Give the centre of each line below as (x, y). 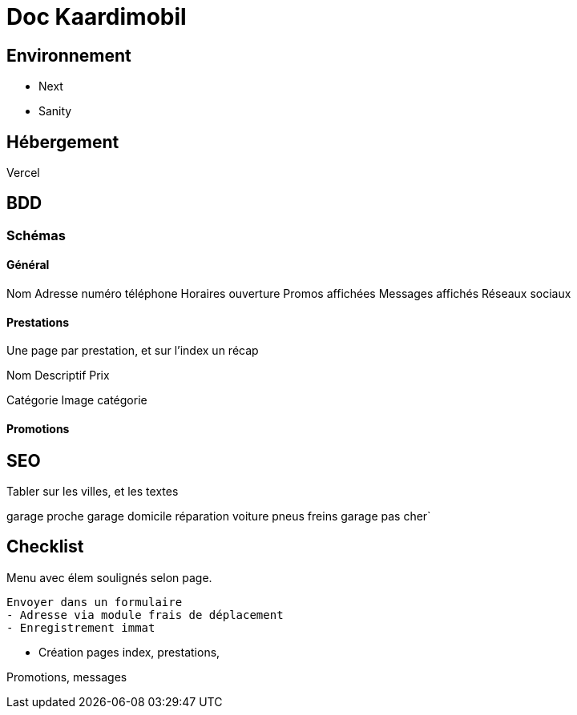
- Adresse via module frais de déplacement (145, 615)
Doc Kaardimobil (97, 17)
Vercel (23, 173)
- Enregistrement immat (81, 627)
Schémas (36, 235)
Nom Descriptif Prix (58, 376)
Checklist (45, 547)
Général (28, 265)
